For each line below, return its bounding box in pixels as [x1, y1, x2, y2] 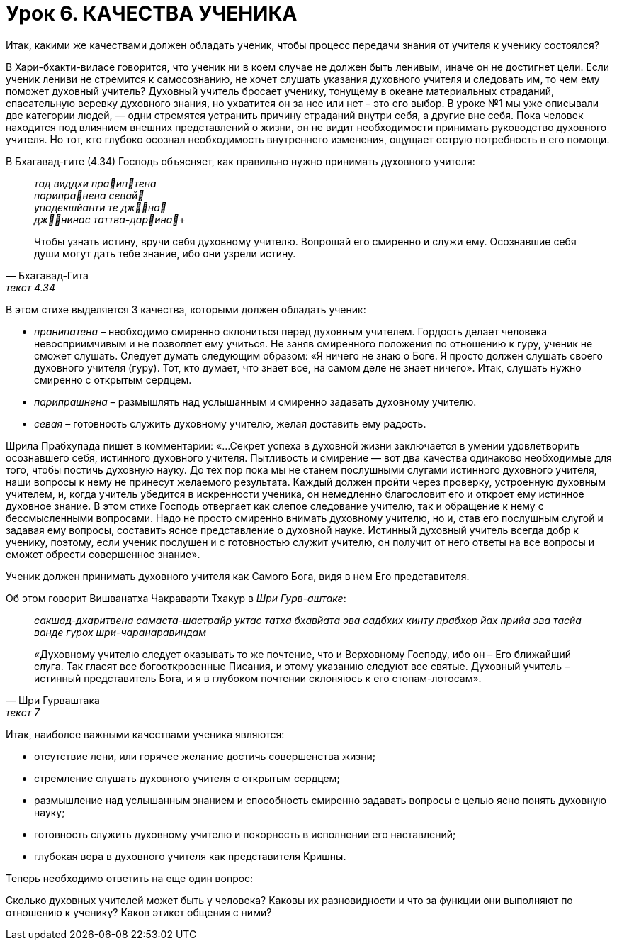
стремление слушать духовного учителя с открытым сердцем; [34, 772, 340, 784]
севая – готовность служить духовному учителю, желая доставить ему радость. [34, 417, 426, 430]
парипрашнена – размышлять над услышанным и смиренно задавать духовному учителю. [34, 395, 477, 408]
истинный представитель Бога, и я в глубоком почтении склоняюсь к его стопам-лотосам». [34, 672, 482, 684]
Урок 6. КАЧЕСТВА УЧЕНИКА [6, 1, 298, 26]
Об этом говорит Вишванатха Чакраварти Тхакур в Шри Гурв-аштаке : [6, 591, 346, 604]
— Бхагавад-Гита [6, 269, 89, 282]
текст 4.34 [6, 281, 56, 294]
